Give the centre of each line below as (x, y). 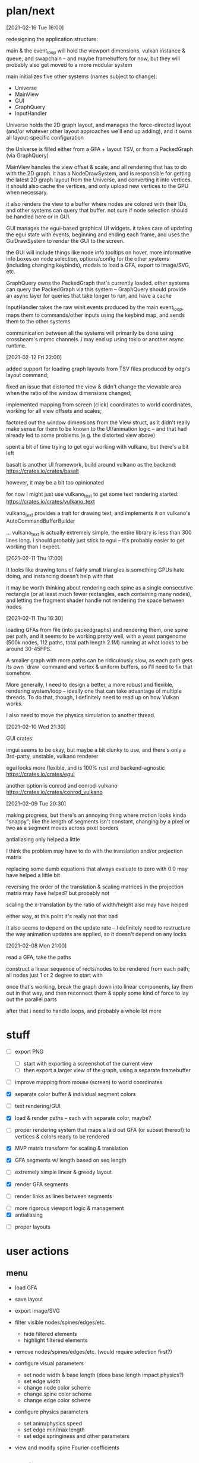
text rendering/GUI (38, 1106)
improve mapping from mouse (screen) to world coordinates (89, 1082)
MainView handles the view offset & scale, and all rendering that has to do (97, 167)
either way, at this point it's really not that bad (62, 916)
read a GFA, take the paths (39, 957)
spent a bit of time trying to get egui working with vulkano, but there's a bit (97, 446)
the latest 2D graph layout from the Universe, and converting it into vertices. (99, 180)
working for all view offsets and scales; (54, 410)
